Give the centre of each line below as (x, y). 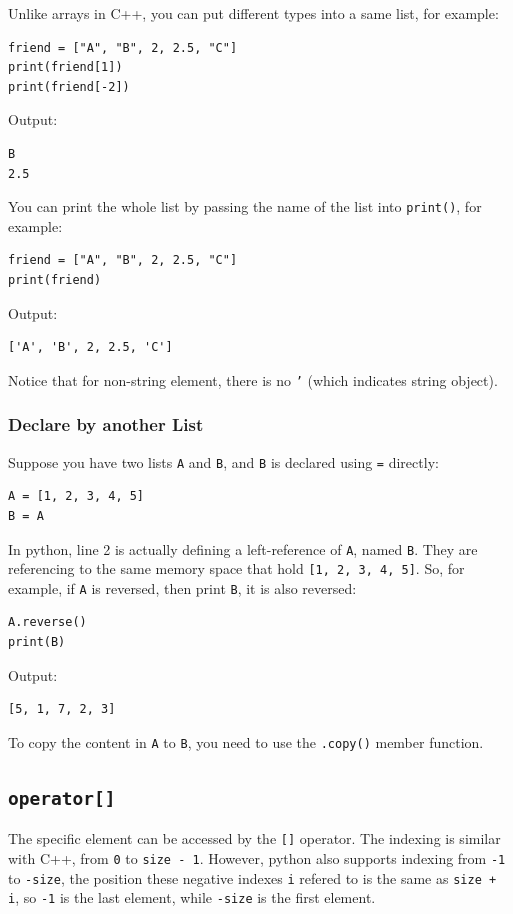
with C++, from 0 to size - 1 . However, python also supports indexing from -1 (257, 857)
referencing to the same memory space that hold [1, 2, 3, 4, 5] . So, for (236, 568)
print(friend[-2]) (69, 86)
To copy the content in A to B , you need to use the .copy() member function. (246, 741)
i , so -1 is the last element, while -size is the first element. (192, 897)
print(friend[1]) (65, 67)
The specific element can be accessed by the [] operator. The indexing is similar (254, 838)
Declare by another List (106, 424)
